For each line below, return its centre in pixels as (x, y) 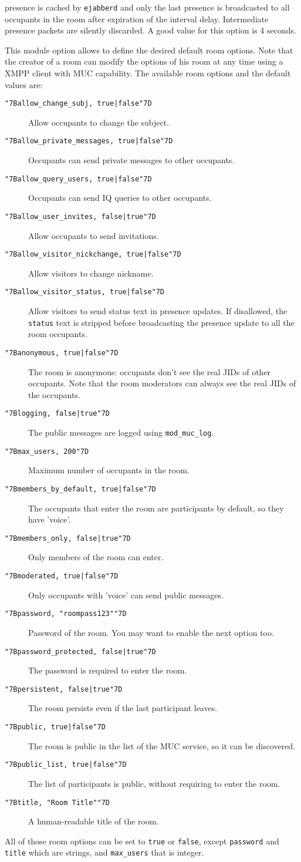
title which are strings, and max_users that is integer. (104, 852)
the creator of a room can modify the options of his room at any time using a (144, 61)
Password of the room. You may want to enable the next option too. (151, 632)
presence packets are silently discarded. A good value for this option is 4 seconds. (150, 30)
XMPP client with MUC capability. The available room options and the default (148, 73)
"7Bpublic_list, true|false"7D (66, 765)
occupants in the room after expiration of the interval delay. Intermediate (137, 18)
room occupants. (58, 334)
